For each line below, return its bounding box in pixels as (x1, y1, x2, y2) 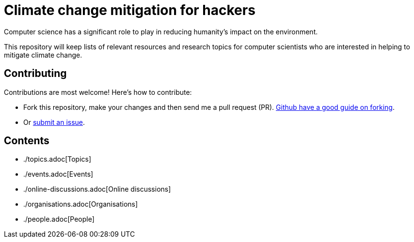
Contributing (4, 67, 67, 80)
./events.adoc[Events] (23, 170, 94, 179)
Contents (4, 135, 49, 147)
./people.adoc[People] (23, 215, 95, 224)
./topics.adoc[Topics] (23, 155, 92, 164)
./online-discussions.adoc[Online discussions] (23, 185, 171, 194)
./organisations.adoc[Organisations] (23, 200, 138, 209)
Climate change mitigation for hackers (4, 2, 255, 18)
